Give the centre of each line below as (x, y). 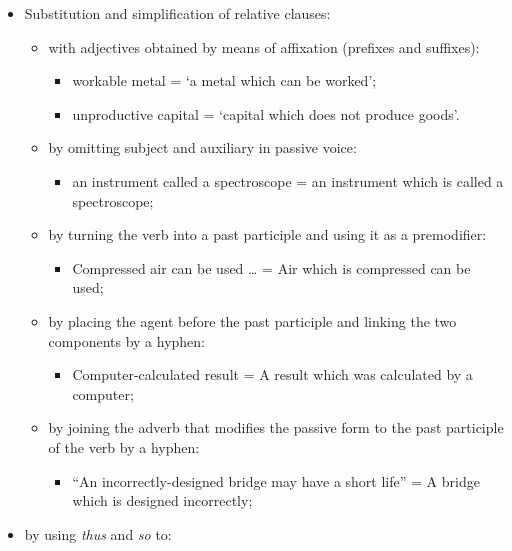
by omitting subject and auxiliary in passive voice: (202, 147)
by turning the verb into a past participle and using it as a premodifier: (267, 234)
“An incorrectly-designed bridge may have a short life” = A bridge (276, 480)
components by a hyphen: (127, 340)
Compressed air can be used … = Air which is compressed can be (271, 267)
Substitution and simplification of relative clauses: (177, 13)
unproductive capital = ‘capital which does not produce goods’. (266, 113)
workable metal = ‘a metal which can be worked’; (224, 80)
